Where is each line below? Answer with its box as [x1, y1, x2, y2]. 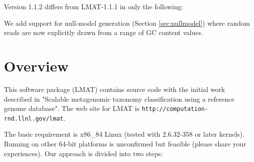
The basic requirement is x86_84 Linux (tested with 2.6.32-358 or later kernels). [4, 129, 245, 139]
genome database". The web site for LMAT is [4, 103, 140, 113]
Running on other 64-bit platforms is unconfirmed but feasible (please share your [4, 139, 246, 148]
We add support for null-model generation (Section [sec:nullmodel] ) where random [4, 18, 250, 28]
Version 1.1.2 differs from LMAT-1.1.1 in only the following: [4, 1, 183, 11]
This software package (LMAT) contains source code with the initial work [4, 84, 225, 94]
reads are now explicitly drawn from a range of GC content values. [4, 27, 203, 37]
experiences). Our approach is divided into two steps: [4, 148, 163, 158]
